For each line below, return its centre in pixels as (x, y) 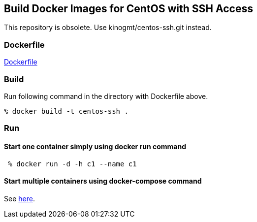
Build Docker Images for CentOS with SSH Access (128, 9)
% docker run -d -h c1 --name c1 (72, 164)
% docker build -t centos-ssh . (66, 111)
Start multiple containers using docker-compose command (103, 181)
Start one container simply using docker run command (95, 146)
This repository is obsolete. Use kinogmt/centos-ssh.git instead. (108, 28)
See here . (19, 198)
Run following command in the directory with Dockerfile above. (106, 96)
